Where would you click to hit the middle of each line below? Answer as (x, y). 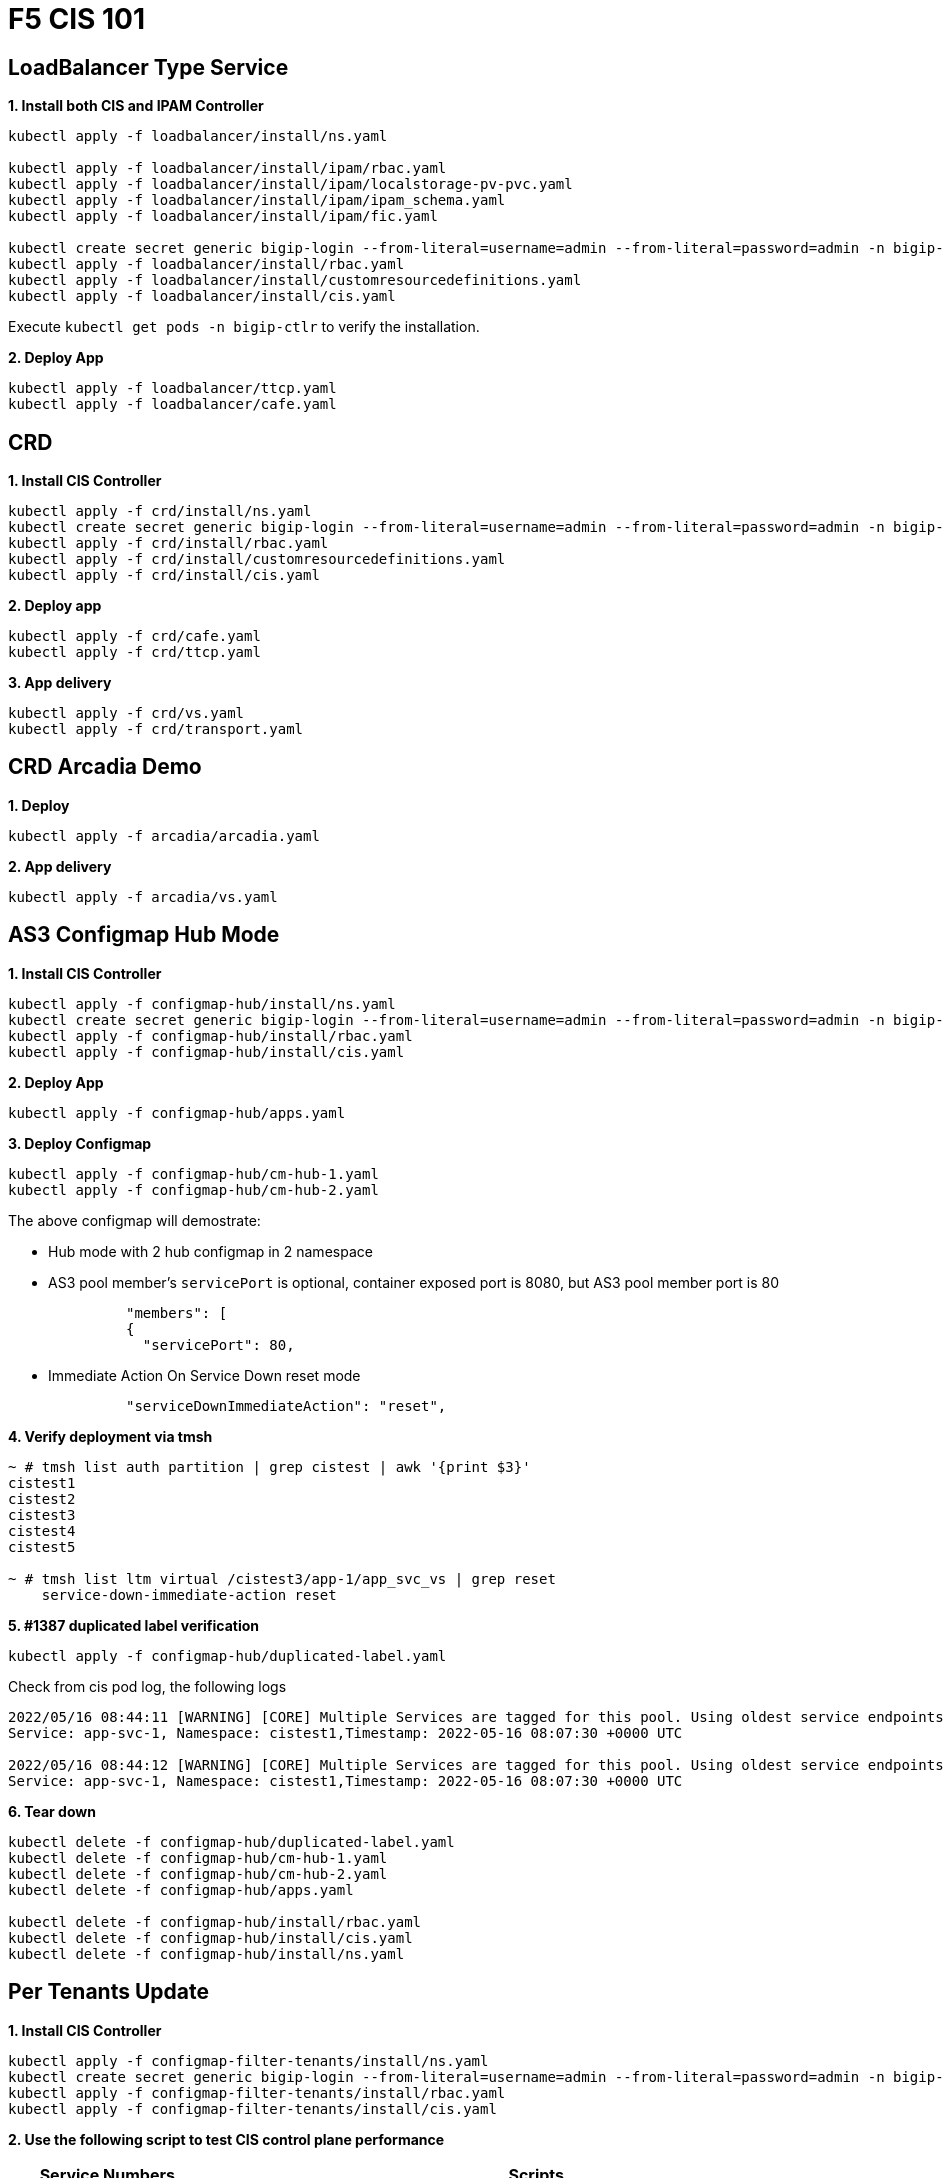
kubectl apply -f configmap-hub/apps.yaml (177, 1112)
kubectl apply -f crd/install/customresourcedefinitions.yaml (257, 559)
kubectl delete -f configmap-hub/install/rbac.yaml (215, 1921)
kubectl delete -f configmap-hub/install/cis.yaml (210, 1937)
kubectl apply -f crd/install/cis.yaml (164, 575)
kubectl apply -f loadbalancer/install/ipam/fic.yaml (223, 216)
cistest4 (42, 1530)
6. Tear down (52, 1811)
